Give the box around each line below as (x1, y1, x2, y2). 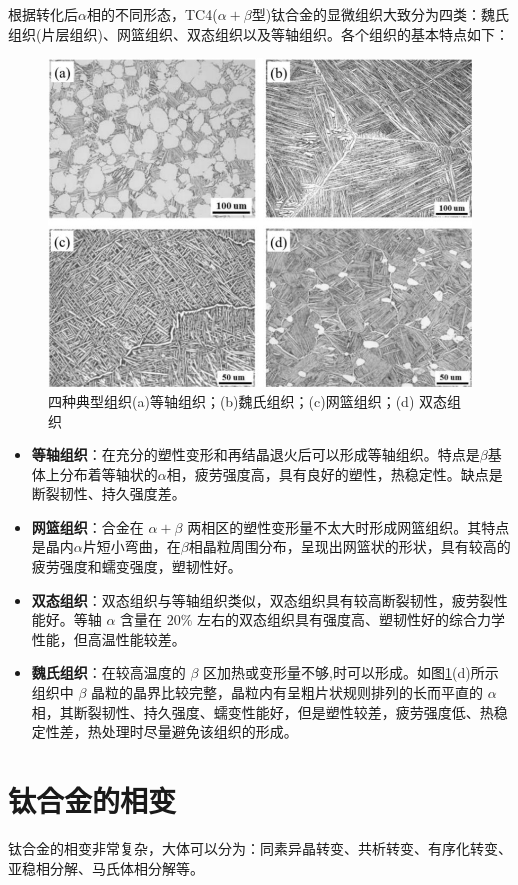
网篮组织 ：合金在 (31, 516, 144, 537)
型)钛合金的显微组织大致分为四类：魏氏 (251, 4, 510, 24)
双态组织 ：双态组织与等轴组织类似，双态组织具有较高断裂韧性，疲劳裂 (31, 589, 494, 610)
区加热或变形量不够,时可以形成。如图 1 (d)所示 (203, 662, 499, 683)
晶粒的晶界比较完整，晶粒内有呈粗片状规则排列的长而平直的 (91, 682, 484, 703)
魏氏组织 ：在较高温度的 (31, 662, 186, 683)
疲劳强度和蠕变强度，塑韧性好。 (31, 556, 242, 577)
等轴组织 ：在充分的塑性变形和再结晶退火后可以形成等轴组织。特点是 (31, 444, 480, 465)
